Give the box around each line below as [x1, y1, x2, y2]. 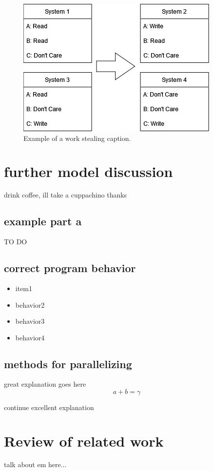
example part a [4, 214, 82, 229]
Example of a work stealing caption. [23, 133, 131, 143]
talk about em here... [4, 459, 67, 469]
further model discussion [4, 161, 173, 181]
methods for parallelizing [4, 356, 132, 371]
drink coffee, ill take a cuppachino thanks [4, 190, 127, 200]
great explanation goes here [4, 379, 86, 389]
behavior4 [15, 332, 45, 342]
